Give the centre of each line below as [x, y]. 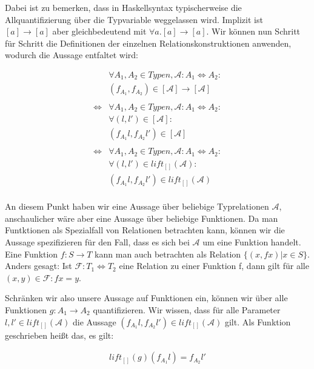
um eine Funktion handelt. [252, 241]
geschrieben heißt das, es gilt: [59, 335]
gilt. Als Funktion [258, 321]
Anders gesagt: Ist [38, 266]
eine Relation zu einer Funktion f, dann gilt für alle [214, 266]
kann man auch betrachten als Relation [168, 254]
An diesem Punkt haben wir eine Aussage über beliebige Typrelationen [137, 206]
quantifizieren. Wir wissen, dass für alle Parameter [187, 309]
